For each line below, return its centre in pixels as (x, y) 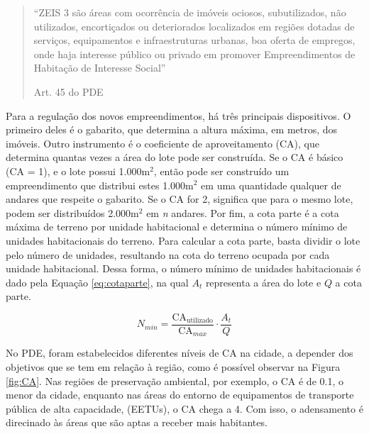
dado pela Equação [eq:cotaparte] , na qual (97, 282)
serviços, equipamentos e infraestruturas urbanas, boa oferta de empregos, (194, 40)
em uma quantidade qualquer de (271, 185)
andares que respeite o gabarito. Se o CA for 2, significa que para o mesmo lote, (180, 199)
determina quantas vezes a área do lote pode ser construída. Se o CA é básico (175, 157)
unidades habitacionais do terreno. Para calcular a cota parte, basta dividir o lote (183, 240)
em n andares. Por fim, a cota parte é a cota (243, 212)
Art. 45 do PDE (68, 91)
